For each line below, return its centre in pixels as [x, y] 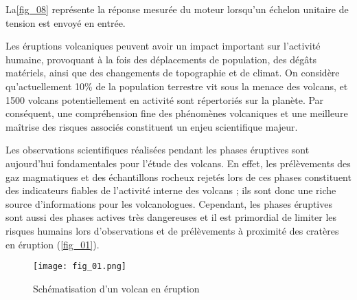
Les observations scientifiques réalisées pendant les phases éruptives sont [158, 150]
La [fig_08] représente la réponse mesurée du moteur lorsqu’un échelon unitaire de [177, 9]
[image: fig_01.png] [80, 267]
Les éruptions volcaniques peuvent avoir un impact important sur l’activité [163, 46]
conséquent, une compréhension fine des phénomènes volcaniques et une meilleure [177, 113]
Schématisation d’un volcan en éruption [116, 288]
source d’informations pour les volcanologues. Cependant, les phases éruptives [169, 203]
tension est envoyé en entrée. [66, 22]
